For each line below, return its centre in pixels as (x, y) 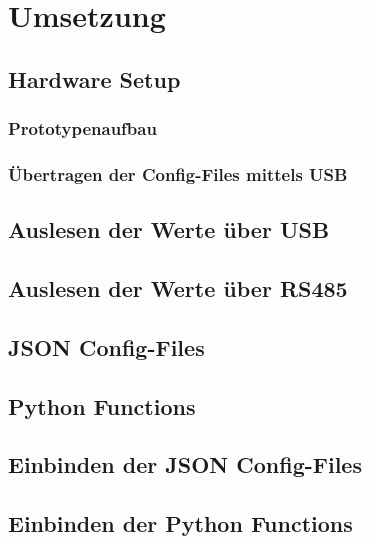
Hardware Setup (94, 78)
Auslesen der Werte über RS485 (178, 288)
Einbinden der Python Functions (180, 523)
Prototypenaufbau (82, 128)
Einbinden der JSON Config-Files (185, 464)
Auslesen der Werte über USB (169, 229)
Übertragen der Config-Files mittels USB (178, 173)
